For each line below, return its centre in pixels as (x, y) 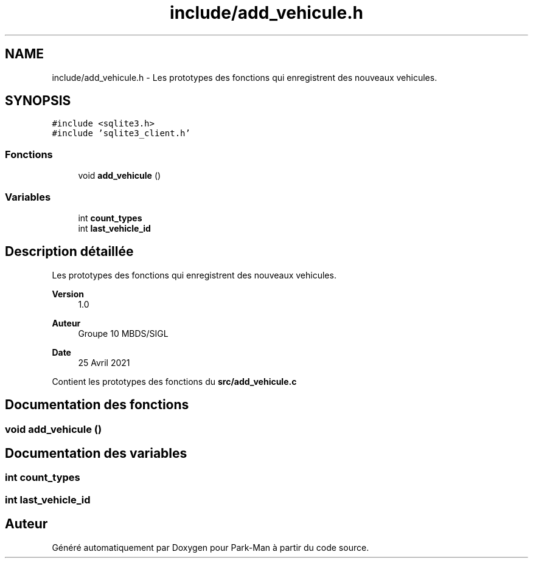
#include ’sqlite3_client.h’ (121, 133)
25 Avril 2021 (104, 362)
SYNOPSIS (38, 101)
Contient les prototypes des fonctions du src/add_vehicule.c (174, 381)
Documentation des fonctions (97, 405)
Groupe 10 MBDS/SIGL (123, 333)
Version (68, 294)
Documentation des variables (96, 454)
